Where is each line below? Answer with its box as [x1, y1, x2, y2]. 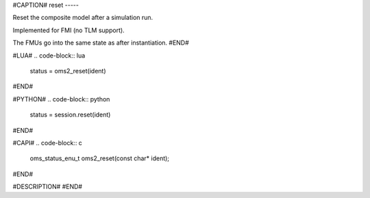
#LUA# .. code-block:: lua [12, 51, 86, 60]
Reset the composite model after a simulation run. [12, 14, 153, 22]
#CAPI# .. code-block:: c [12, 138, 82, 147]
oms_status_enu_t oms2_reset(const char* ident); [29, 154, 170, 162]
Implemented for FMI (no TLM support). [12, 26, 125, 34]
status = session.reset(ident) [29, 110, 111, 119]
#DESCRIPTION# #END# [12, 182, 82, 191]
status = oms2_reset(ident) [29, 66, 106, 75]
